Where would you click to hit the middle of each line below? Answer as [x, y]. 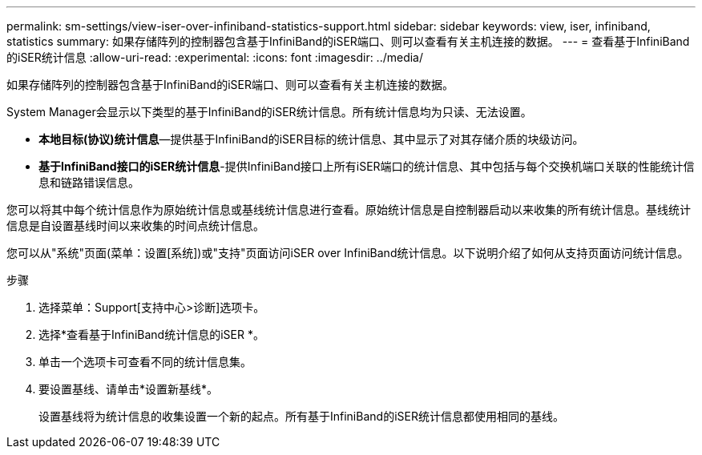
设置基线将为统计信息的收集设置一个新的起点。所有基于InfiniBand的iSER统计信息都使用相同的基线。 [301, 416]
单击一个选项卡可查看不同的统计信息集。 [145, 362]
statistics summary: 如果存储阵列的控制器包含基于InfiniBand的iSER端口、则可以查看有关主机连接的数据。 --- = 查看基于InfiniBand [348, 41]
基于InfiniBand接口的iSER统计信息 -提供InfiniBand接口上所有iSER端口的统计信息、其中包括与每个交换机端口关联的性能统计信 [367, 166]
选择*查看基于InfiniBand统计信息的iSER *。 [151, 334]
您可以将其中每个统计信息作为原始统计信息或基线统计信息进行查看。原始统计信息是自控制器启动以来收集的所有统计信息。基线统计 [349, 209]
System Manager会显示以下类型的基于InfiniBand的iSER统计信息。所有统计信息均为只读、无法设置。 [269, 112]
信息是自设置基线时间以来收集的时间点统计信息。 [135, 225]
